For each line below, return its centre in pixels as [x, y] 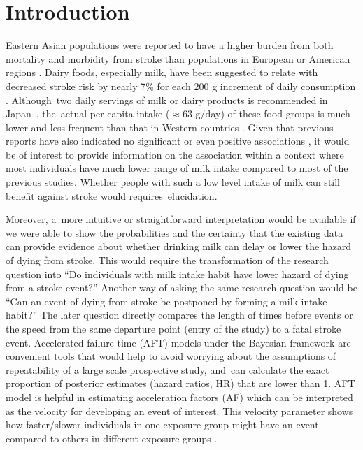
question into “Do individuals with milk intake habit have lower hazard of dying [177, 274]
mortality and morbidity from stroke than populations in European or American [178, 58]
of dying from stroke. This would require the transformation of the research [167, 260]
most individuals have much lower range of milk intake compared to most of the [177, 168]
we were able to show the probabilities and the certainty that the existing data [175, 232]
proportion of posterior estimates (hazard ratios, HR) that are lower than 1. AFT [180, 383]
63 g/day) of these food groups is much [266, 114]
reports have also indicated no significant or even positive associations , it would [178, 141]
